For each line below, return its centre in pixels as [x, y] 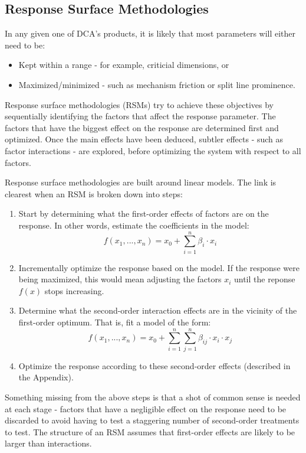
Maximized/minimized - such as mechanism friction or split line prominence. [157, 84]
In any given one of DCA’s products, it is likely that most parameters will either [150, 33]
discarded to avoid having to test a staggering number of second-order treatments [152, 420]
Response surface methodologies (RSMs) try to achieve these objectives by [139, 104]
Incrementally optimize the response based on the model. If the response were [159, 267]
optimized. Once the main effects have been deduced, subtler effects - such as [144, 139]
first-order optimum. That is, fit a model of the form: [115, 322]
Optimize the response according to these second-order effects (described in [154, 365]
